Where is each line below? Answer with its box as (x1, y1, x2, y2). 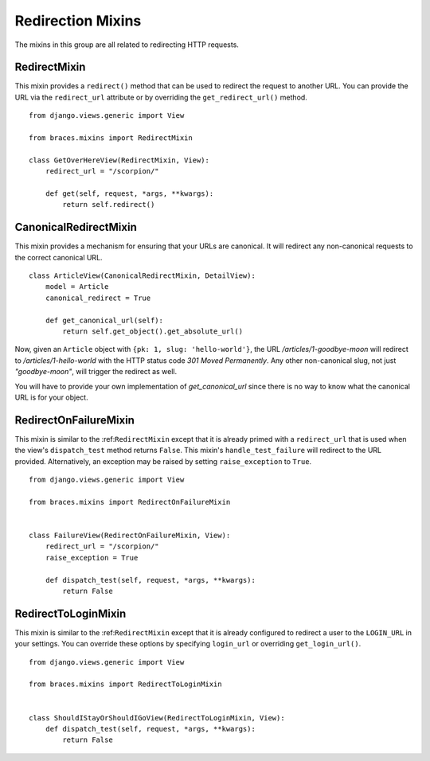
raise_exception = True (45, 553, 139, 562)
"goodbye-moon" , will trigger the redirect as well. (14, 367, 178, 377)
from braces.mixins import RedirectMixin (29, 134, 193, 142)
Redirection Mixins (14, 12, 142, 29)
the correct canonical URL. (14, 252, 103, 262)
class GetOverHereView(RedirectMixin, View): (29, 155, 210, 165)
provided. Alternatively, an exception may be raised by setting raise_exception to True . (14, 456, 312, 466)
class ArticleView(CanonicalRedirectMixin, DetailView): (29, 271, 256, 280)
